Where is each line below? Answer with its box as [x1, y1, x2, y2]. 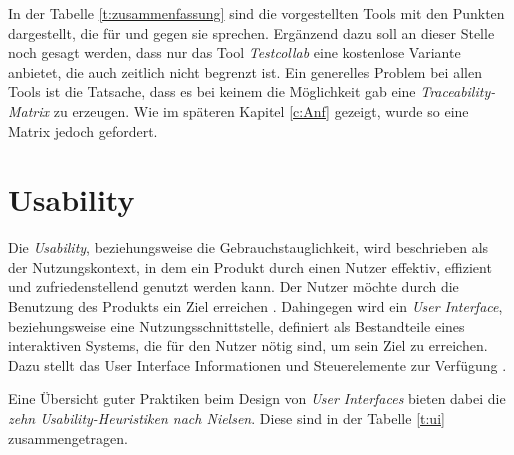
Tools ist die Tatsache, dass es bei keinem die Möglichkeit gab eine [8, 81, 416, 102]
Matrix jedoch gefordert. [8, 120, 158, 141]
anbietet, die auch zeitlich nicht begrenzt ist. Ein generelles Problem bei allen [8, 61, 482, 82]
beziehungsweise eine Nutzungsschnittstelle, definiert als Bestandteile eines [8, 315, 465, 336]
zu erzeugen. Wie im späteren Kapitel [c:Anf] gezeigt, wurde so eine [53, 100, 469, 121]
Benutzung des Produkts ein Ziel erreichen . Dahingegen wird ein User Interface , [8, 296, 503, 317]
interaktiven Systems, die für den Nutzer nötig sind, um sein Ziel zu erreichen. [8, 335, 488, 356]
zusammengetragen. [8, 427, 128, 448]
